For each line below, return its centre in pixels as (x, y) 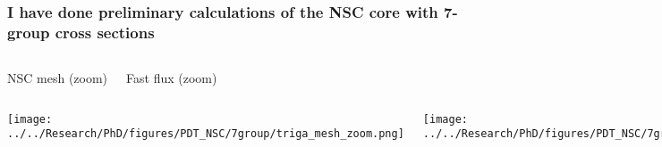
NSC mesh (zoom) (58, 78)
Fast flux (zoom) (172, 78)
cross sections (105, 32)
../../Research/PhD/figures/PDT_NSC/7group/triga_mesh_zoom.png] (206, 134)
